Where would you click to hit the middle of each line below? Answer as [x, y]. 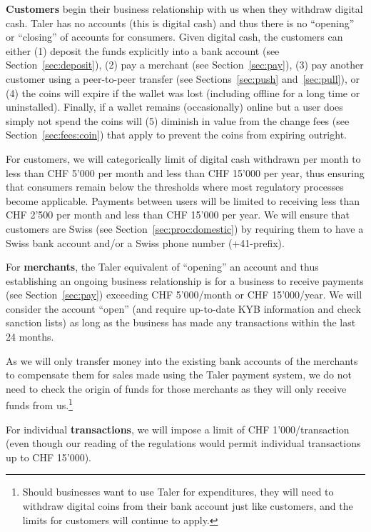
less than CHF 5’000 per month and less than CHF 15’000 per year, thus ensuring [185, 172]
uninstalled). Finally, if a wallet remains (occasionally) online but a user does [174, 107]
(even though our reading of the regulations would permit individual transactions [183, 443]
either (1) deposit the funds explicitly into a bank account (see [143, 50]
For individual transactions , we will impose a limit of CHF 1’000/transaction [178, 429]
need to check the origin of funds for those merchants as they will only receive [176, 388]
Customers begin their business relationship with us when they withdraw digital [184, 9]
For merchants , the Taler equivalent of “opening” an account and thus [162, 267]
